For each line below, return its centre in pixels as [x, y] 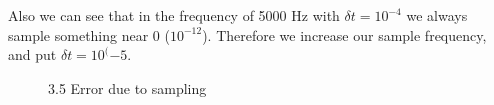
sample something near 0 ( [89, 34]
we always [437, 15]
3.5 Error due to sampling [127, 87]
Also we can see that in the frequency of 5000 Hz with [174, 15]
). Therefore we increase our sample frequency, [344, 34]
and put [32, 54]
